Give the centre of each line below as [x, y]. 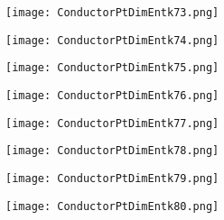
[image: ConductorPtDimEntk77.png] [112, 123]
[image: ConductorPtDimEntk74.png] [112, 40]
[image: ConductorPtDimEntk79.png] [112, 178]
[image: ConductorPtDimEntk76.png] [112, 95]
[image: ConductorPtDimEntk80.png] [112, 206]
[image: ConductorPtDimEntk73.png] [112, 13]
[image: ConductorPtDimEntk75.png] [112, 68]
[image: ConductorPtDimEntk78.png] [112, 151]
